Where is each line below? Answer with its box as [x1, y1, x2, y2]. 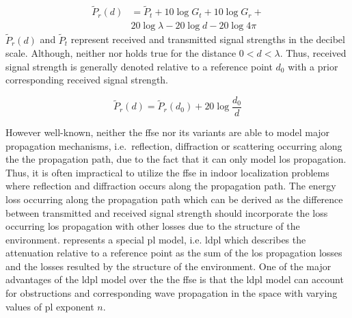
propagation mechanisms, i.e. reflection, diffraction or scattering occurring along [5, 138, 342, 153]
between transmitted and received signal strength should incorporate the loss [5, 205, 328, 220]
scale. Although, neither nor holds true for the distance [5, 46, 236, 60]
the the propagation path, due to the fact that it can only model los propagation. [5, 152, 347, 166]
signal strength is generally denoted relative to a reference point [5, 59, 273, 73]
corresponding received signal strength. [5, 72, 169, 87]
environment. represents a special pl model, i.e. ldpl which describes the [5, 232, 306, 246]
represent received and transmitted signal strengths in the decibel [70, 32, 345, 47]
